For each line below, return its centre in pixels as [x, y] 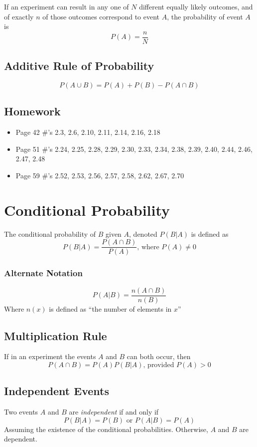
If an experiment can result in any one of [66, 6]
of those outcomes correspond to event [101, 16]
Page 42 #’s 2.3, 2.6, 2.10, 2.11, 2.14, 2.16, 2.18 [88, 132]
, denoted [143, 233]
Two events [21, 412]
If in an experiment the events [50, 356]
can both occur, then [159, 356]
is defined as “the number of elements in [110, 308]
